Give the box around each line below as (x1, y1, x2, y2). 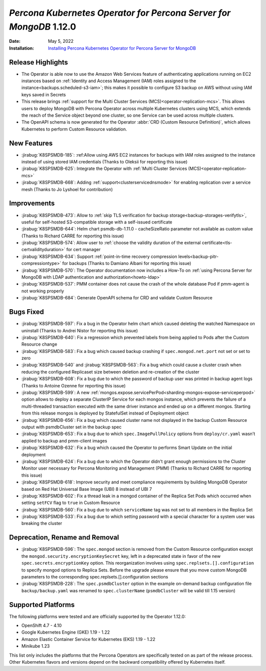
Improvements (9, 199, 55, 208)
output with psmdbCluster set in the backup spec (21, 424, 122, 430)
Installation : (9, 45, 34, 51)
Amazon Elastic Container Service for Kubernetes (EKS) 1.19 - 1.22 (21, 636, 156, 642)
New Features (9, 139, 53, 147)
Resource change (21, 341, 58, 347)
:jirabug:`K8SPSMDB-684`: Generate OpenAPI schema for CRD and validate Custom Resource (21, 295, 213, 301)
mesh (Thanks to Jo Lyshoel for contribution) (21, 186, 113, 192)
